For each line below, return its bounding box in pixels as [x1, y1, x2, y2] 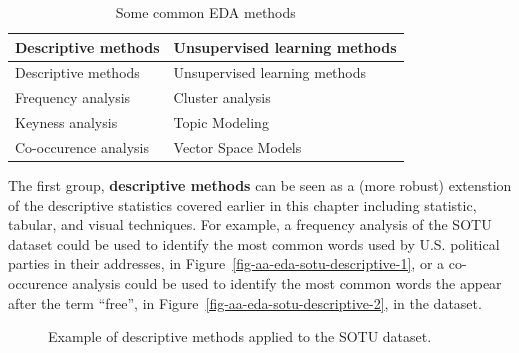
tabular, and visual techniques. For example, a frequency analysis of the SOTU [8, 214, 492, 235]
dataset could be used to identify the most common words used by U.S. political [8, 233, 500, 254]
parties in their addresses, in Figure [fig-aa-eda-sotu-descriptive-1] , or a [8, 253, 445, 274]
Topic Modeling [173, 112, 269, 133]
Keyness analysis [15, 112, 118, 133]
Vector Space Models [173, 136, 302, 157]
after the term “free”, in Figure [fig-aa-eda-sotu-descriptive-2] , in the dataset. [8, 292, 482, 313]
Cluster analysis [173, 87, 271, 108]
